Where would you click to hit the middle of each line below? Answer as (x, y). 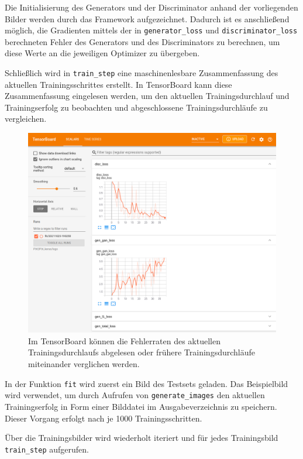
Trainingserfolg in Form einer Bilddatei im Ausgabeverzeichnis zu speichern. (141, 406)
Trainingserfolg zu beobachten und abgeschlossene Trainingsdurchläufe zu (136, 107)
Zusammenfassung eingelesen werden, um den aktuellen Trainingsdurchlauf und (147, 96)
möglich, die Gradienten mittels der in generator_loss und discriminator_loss (151, 30)
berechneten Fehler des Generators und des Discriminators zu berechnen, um (142, 41)
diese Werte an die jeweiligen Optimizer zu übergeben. (102, 53)
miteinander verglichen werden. (84, 364)
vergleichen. (26, 119)
